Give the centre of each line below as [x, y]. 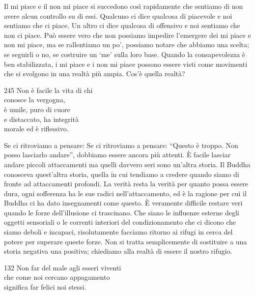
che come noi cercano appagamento [57, 277]
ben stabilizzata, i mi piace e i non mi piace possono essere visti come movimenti [126, 64]
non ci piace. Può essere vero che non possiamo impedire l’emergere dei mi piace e [127, 35]
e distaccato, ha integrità [42, 119]
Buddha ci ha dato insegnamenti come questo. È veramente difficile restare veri [123, 203]
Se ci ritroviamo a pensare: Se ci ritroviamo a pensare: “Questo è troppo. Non [121, 145]
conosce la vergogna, [35, 100]
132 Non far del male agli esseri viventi [63, 267]
